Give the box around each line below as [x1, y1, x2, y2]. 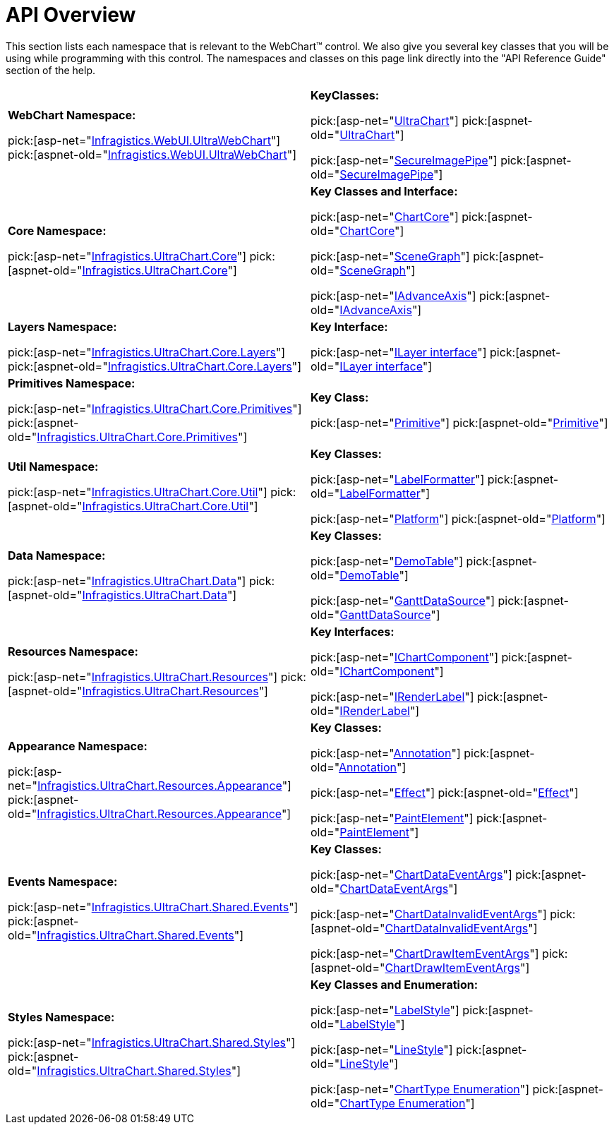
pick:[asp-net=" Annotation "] [311, 745, 461, 760]
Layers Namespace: [8, 319, 117, 334]
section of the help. [6, 64, 96, 76]
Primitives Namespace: [8, 375, 136, 390]
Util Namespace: [8, 459, 99, 474]
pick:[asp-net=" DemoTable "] [311, 553, 464, 568]
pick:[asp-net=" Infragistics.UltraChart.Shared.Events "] [8, 899, 299, 914]
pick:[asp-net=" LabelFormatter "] [311, 471, 485, 486]
